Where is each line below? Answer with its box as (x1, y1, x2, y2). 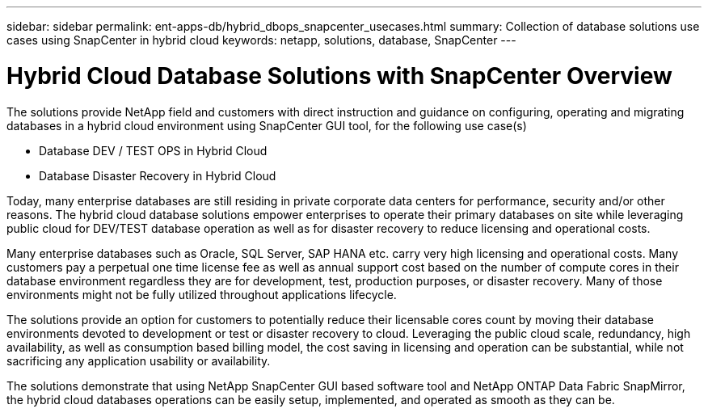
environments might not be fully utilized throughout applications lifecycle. (6, 287, 397, 301)
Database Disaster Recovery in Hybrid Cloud (39, 168, 276, 183)
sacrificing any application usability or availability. (6, 353, 271, 368)
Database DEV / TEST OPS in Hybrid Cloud (39, 143, 268, 158)
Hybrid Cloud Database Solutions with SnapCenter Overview (6, 61, 672, 90)
